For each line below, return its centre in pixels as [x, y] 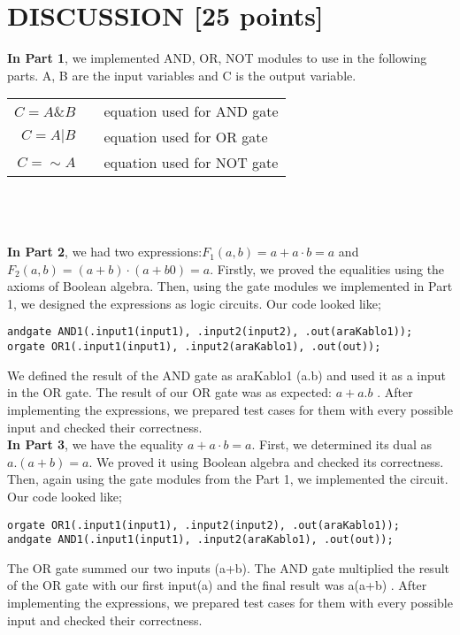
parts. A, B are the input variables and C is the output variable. [182, 75]
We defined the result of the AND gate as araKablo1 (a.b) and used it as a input [227, 375]
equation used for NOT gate [191, 163]
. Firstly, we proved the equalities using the [327, 268]
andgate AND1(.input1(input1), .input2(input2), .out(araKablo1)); [210, 332]
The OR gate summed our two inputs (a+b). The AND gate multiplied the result [229, 567]
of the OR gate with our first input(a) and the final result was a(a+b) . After [217, 585]
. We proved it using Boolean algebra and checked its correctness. [266, 461]
